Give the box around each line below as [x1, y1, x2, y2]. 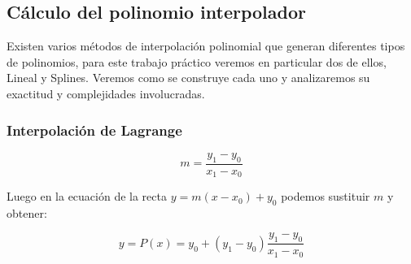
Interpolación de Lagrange [7, 119, 182, 140]
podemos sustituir [281, 188, 370, 205]
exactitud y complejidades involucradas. [7, 84, 205, 102]
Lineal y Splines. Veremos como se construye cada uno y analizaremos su [7, 69, 370, 86]
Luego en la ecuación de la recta [7, 188, 167, 205]
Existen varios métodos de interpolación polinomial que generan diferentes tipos [7, 37, 405, 54]
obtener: [7, 204, 47, 221]
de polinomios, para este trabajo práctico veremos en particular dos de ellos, [7, 53, 387, 70]
